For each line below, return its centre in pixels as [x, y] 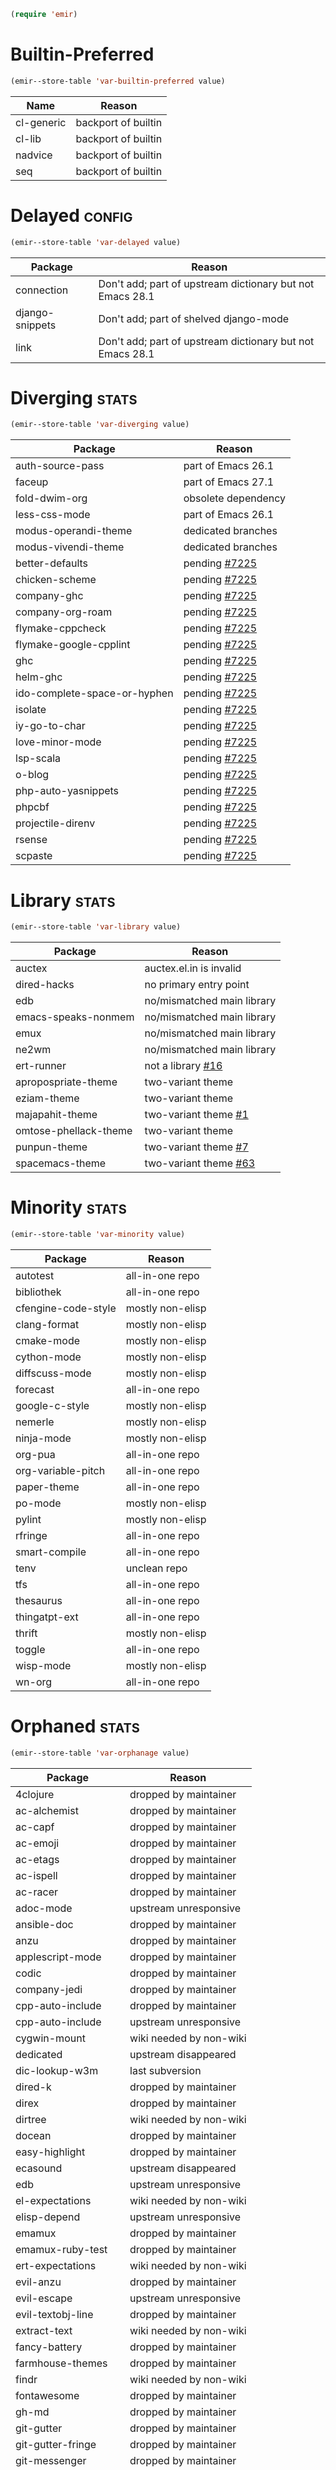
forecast [35, 1389]
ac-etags [37, 1859]
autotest [35, 1275]
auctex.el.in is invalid [193, 968]
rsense [31, 840]
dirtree [31, 2119]
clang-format [47, 1324]
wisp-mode [43, 1665]
